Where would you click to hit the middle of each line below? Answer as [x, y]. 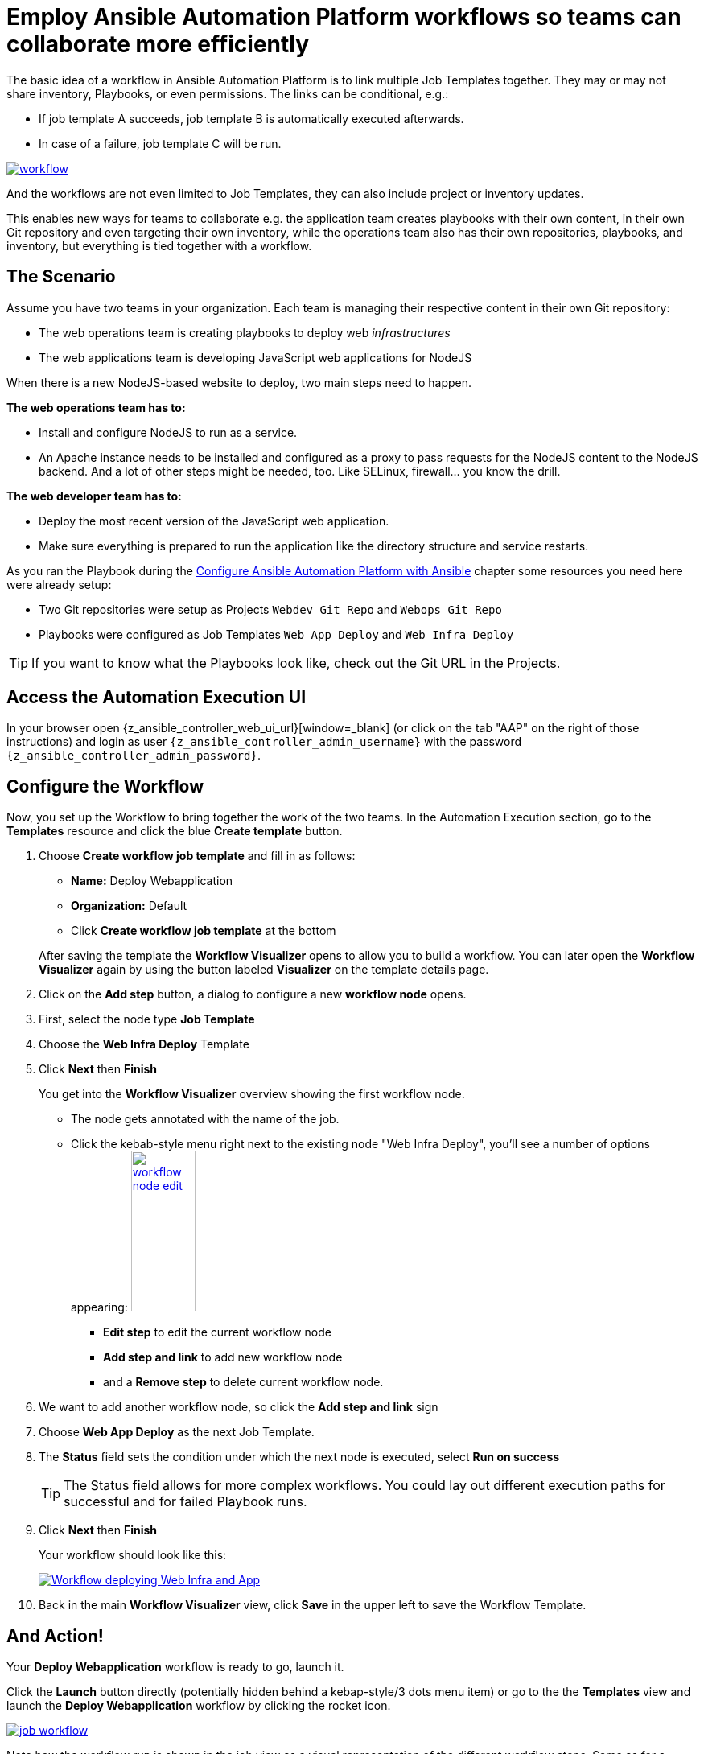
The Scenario [61, 277]
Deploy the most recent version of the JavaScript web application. [214, 521]
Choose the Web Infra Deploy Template [144, 1044]
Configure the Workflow [105, 786]
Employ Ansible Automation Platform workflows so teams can [344, 17]
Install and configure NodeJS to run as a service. [168, 432]
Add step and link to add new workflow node [223, 1357]
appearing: [99, 1307]
